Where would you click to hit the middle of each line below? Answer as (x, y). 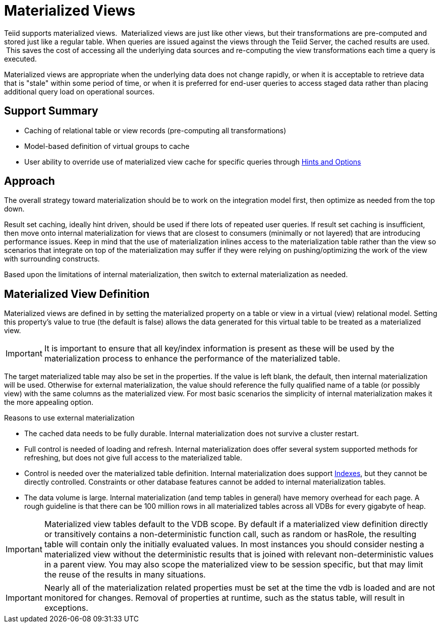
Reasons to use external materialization (69, 418)
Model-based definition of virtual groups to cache (107, 146)
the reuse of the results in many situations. (125, 575)
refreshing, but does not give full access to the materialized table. (133, 458)
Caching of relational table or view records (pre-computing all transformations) (155, 130)
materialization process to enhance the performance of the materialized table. (192, 359)
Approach (30, 181)
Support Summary (51, 111)
